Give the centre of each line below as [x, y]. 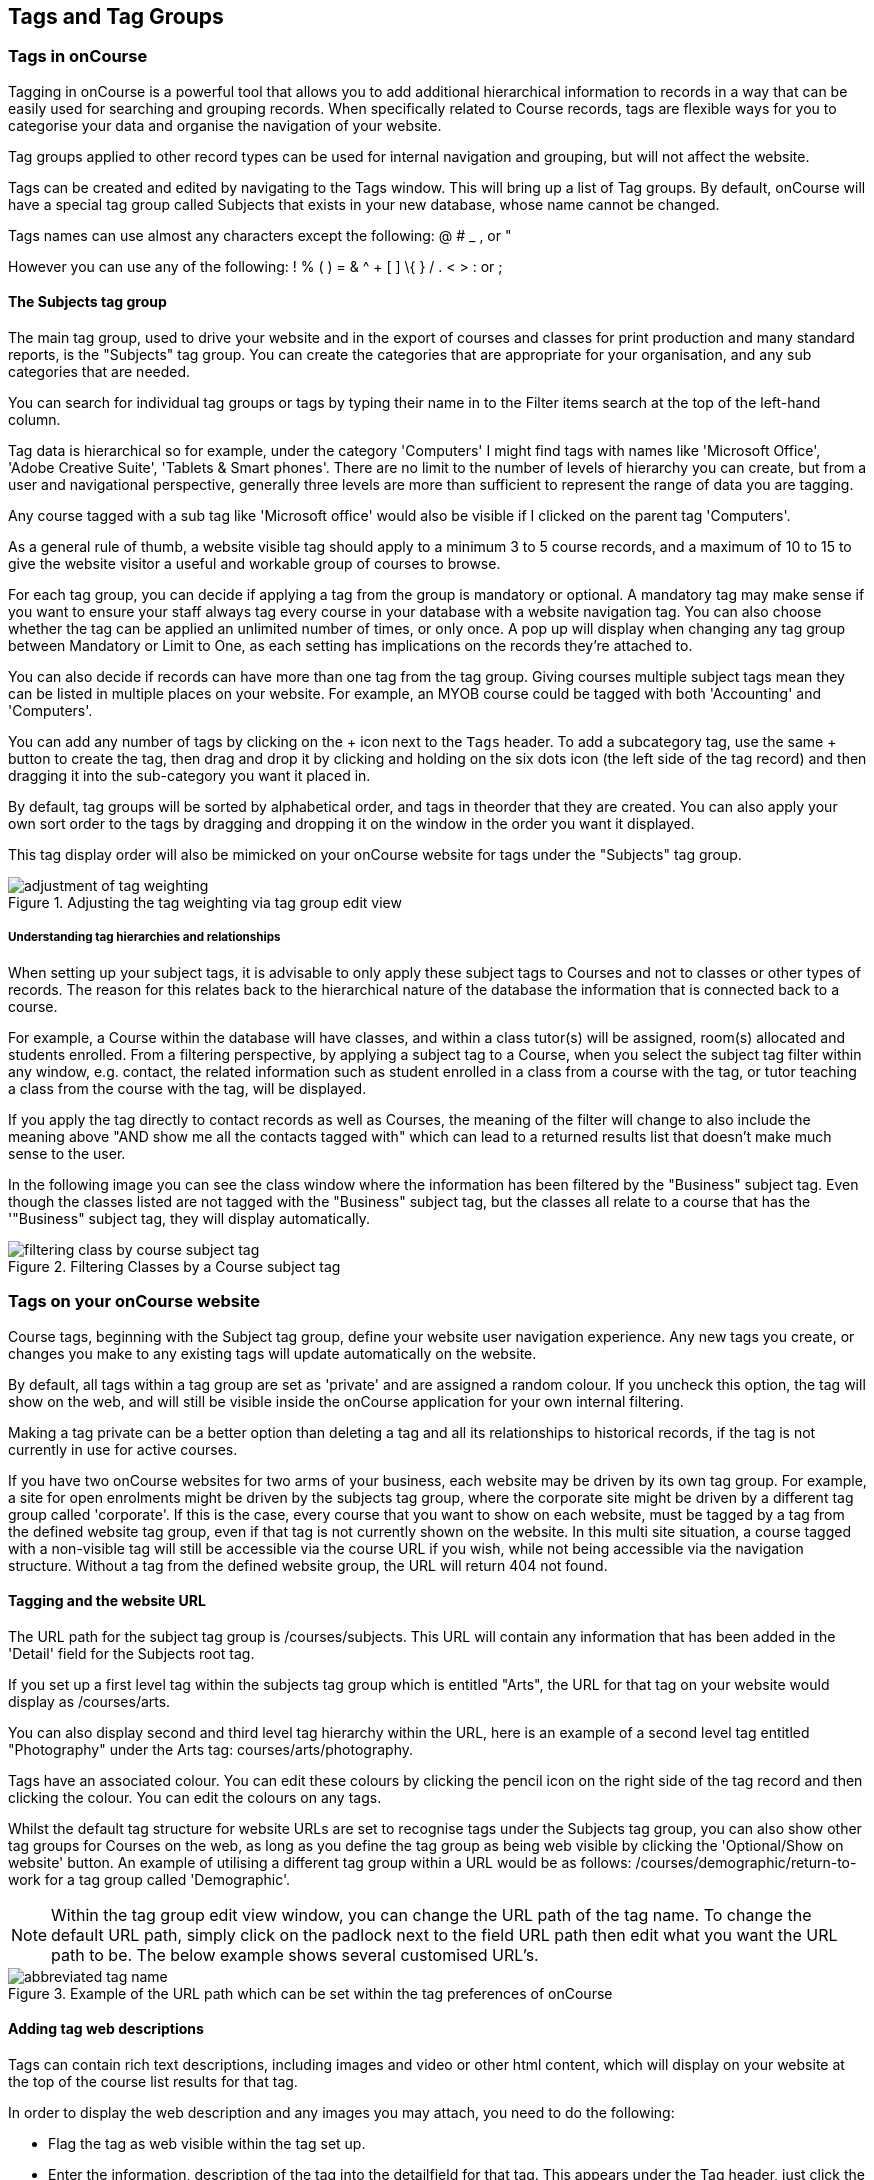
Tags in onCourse [78, 56]
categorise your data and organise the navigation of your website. [225, 125]
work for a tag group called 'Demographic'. [149, 1879]
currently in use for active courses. [123, 1449]
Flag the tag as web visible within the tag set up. [207, 2143]
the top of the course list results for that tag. [153, 2081]
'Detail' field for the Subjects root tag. [131, 1653]
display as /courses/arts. [89, 1701]
